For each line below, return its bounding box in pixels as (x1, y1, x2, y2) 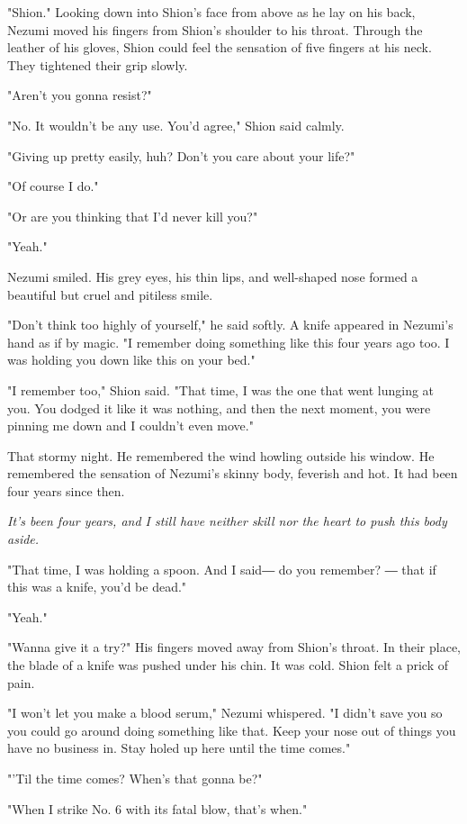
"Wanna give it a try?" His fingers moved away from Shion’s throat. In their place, (7, 638, 462, 656)
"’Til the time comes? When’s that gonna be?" (7, 769, 263, 787)
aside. (7, 530, 40, 548)
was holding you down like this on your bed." (7, 350, 256, 369)
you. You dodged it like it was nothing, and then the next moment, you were (7, 398, 431, 417)
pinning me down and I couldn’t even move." (7, 416, 254, 435)
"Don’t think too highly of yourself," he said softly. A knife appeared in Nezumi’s (7, 315, 454, 334)
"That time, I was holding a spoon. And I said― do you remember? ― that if (7, 559, 436, 578)
